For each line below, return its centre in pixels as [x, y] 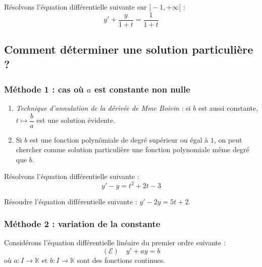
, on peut [228, 139]
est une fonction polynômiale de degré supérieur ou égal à [119, 139]
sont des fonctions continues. [121, 260]
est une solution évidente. [76, 120]
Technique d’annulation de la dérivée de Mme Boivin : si [103, 108]
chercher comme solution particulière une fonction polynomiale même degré [133, 149]
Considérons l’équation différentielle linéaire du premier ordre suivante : [115, 242]
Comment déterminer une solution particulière [129, 49]
